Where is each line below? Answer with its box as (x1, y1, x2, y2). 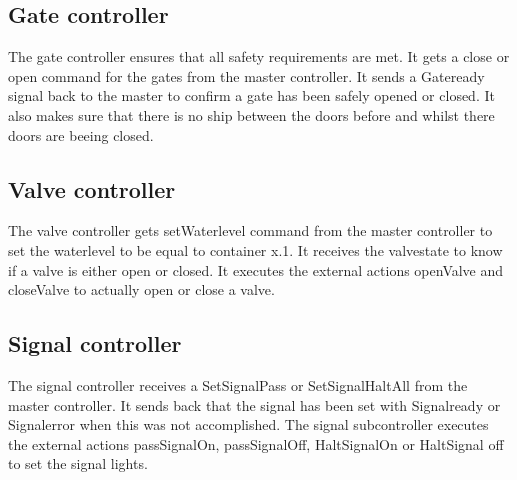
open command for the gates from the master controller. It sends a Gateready (8, 65, 485, 86)
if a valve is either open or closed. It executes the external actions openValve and (8, 259, 504, 280)
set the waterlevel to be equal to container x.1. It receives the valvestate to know (8, 239, 503, 260)
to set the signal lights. (8, 453, 148, 474)
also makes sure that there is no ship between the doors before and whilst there (8, 104, 495, 125)
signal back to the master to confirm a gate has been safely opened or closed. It (8, 85, 495, 106)
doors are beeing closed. (8, 124, 154, 145)
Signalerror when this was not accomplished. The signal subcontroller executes (8, 414, 489, 435)
